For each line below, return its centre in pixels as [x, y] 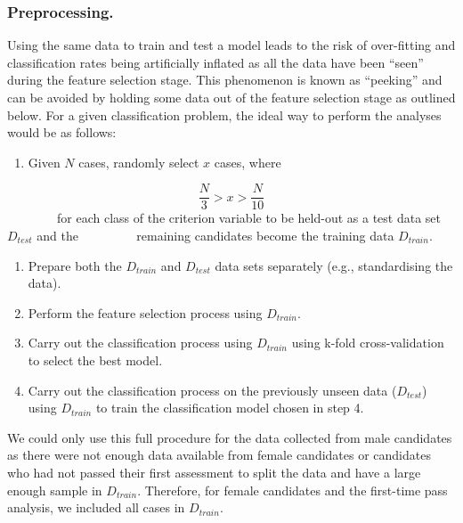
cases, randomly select [139, 162]
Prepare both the [75, 265]
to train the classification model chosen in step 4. [230, 408]
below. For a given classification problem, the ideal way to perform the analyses [224, 114]
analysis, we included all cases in [96, 507]
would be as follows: [62, 132]
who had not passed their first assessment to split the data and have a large [214, 472]
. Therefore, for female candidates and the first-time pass [292, 490]
